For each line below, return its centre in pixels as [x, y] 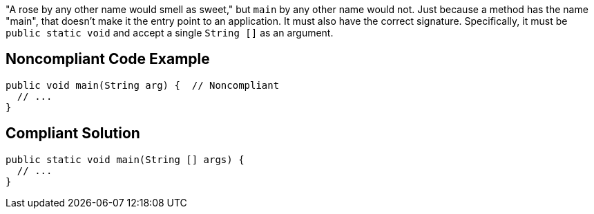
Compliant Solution [73, 133]
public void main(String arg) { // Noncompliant [143, 85]
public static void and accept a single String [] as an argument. [170, 33]
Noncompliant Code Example [108, 59]
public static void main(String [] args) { [125, 159]
